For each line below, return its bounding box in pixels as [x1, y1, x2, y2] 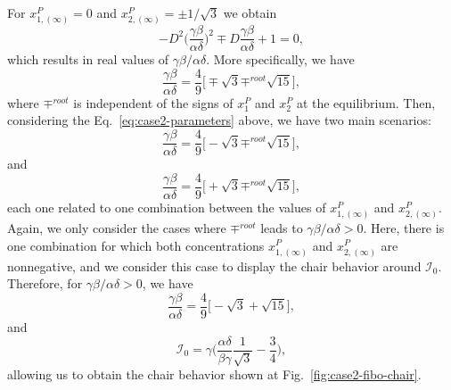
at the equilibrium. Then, [296, 93, 436, 112]
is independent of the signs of [73, 93, 234, 112]
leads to [260, 218, 303, 236]
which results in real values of [7, 50, 169, 69]
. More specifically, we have [206, 50, 355, 69]
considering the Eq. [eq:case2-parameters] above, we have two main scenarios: [7, 111, 431, 129]
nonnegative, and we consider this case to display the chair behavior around [7, 256, 422, 275]
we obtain [223, 4, 277, 21]
